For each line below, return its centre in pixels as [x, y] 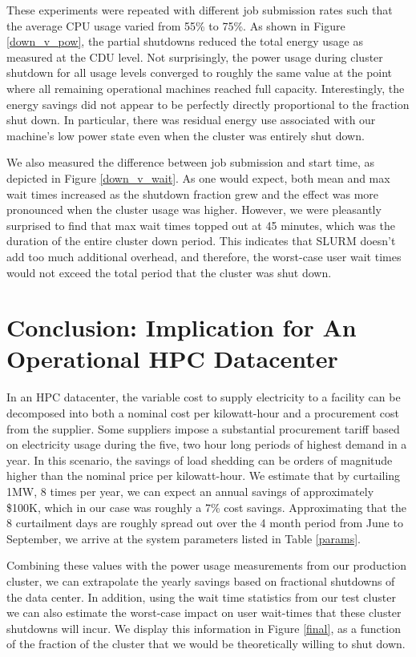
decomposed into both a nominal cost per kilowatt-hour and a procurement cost [203, 413]
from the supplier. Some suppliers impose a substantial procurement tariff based [203, 428]
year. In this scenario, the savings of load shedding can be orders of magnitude [200, 459]
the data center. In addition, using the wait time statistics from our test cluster [201, 597]
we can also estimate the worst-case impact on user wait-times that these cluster [204, 613]
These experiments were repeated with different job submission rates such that [200, 10]
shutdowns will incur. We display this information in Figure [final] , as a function [204, 628]
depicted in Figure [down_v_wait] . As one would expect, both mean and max [198, 177]
